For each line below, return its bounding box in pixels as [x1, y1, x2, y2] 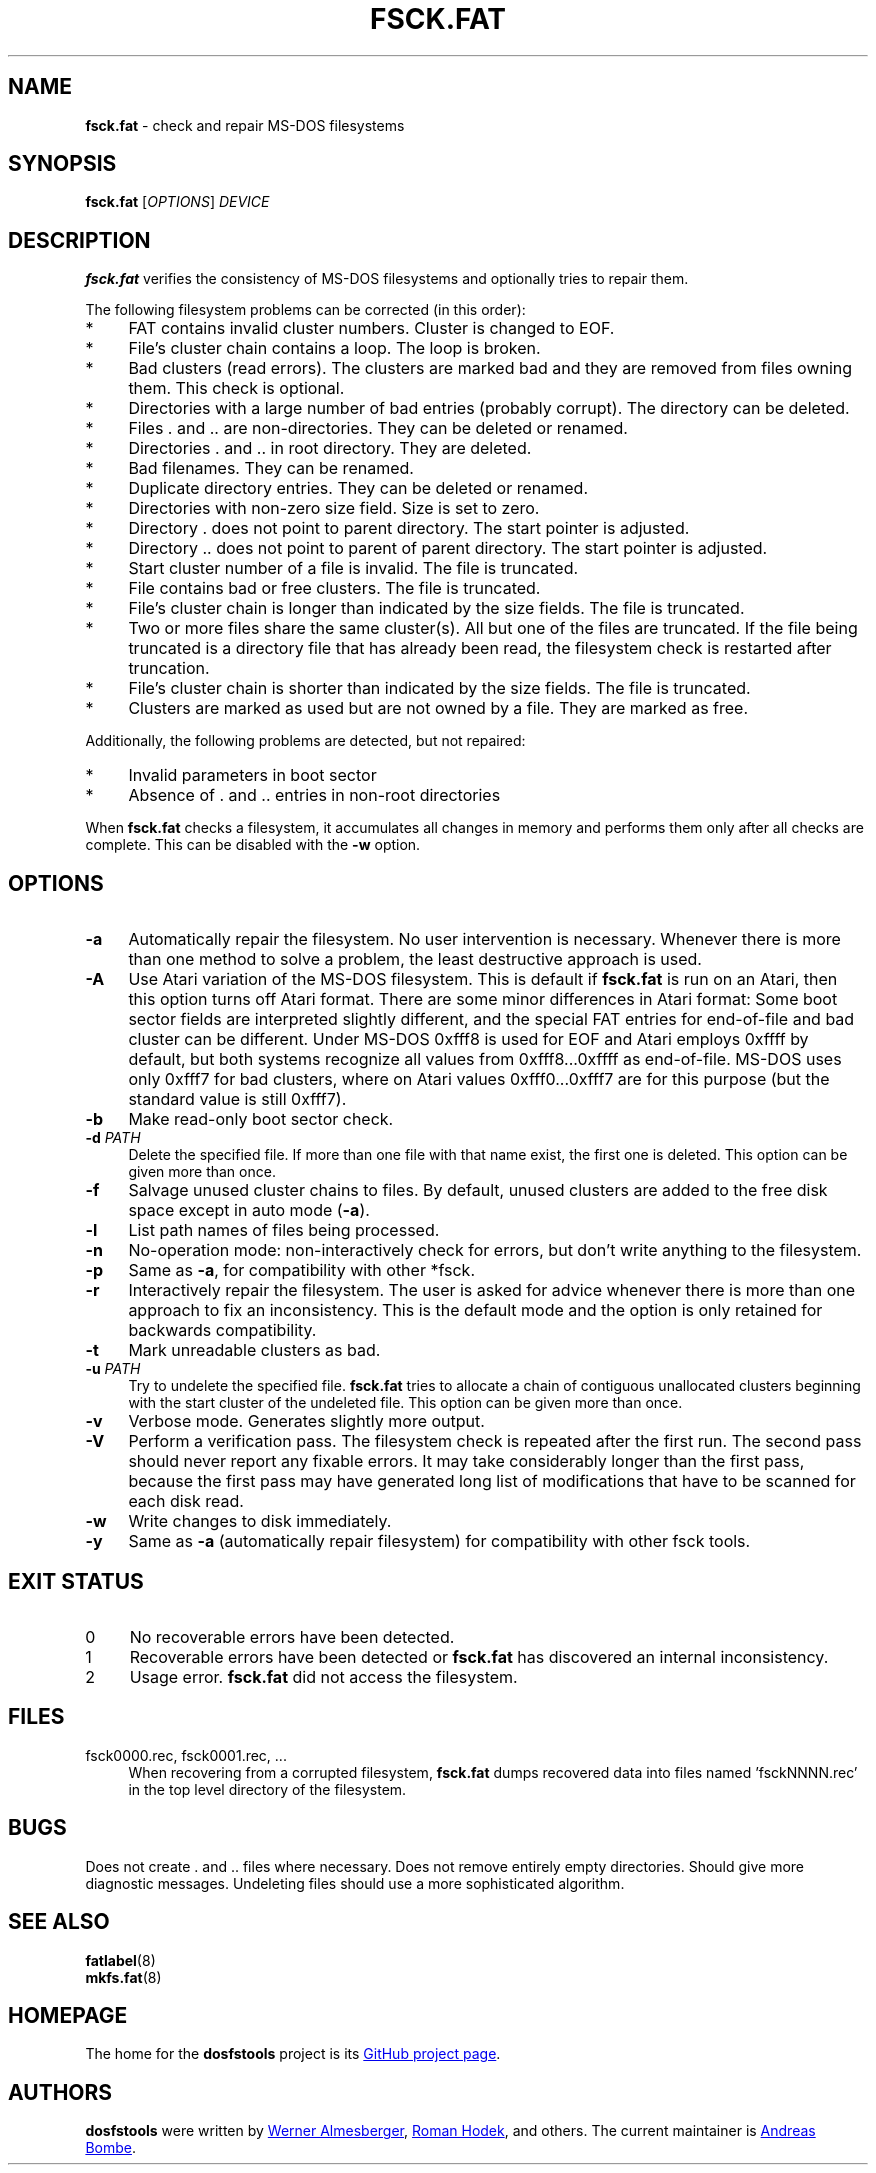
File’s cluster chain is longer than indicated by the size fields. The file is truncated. [128, 598, 745, 619]
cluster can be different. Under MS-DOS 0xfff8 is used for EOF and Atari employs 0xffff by [128, 1029, 809, 1050]
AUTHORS [8, 2079, 113, 2105]
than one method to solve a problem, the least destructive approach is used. [128, 949, 702, 970]
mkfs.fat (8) [85, 1968, 162, 1986]
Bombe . [85, 2139, 136, 2157]
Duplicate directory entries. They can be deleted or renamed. [128, 478, 588, 499]
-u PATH [85, 1360, 141, 1378]
